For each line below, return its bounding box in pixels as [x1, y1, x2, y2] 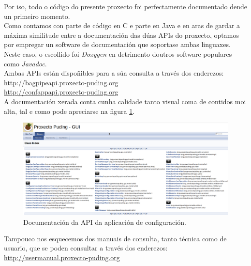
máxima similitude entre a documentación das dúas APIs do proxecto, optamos [4, 30, 239, 40]
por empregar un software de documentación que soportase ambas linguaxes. [4, 39, 231, 49]
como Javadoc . [4, 58, 47, 68]
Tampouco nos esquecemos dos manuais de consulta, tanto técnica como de [4, 233, 227, 243]
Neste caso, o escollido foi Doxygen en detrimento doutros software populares [4, 48, 232, 59]
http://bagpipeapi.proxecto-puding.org [4, 77, 118, 87]
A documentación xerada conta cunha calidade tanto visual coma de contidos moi [4, 96, 246, 106]
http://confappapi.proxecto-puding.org [4, 87, 118, 97]
